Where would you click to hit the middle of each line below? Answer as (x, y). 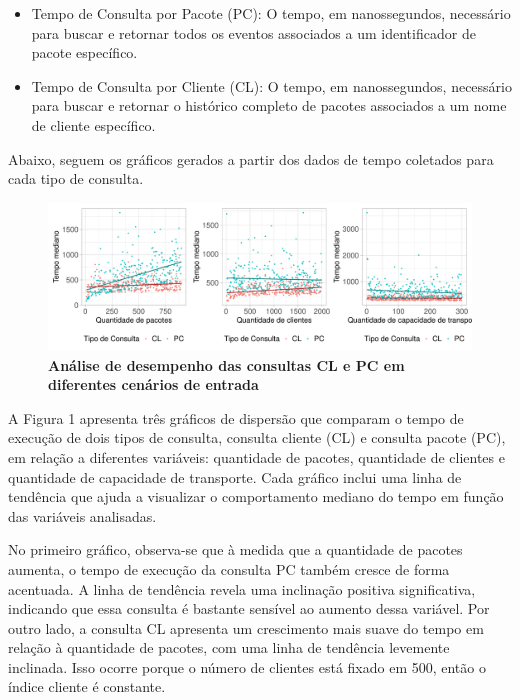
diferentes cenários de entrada (153, 384)
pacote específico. (84, 52)
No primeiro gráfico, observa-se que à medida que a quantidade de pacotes (235, 549)
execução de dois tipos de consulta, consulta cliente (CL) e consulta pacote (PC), (257, 437)
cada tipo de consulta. (76, 178)
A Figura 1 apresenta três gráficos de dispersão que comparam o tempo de (236, 417)
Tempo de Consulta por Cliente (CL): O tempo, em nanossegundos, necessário (271, 85)
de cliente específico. (93, 124)
